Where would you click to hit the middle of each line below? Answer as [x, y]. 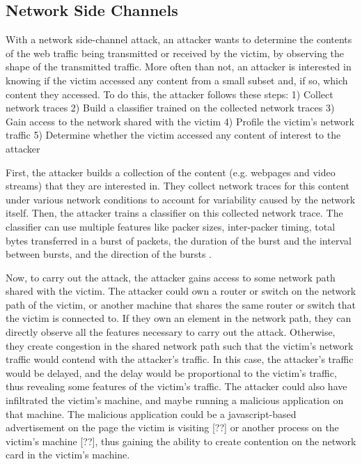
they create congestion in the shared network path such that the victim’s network [180, 345]
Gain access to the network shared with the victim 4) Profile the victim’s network [180, 121]
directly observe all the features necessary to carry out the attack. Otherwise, [171, 332]
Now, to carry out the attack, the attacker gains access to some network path [171, 277]
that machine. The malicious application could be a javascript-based [151, 413]
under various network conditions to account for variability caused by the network [181, 199]
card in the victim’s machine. [68, 455]
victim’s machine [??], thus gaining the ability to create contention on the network [181, 441]
